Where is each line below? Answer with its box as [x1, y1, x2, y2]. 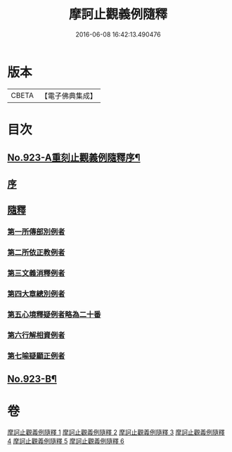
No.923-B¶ [7, 372, 58, 384]
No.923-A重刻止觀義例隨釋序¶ [7, 152, 141, 164]
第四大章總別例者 [7, 289, 65, 299]
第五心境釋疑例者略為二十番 [7, 309, 101, 319]
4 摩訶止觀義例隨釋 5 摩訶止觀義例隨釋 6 [7, 437, 124, 445]
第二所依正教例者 [7, 247, 65, 257]
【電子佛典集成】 [40, 91, 97, 101]
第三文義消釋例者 [7, 268, 65, 278]
